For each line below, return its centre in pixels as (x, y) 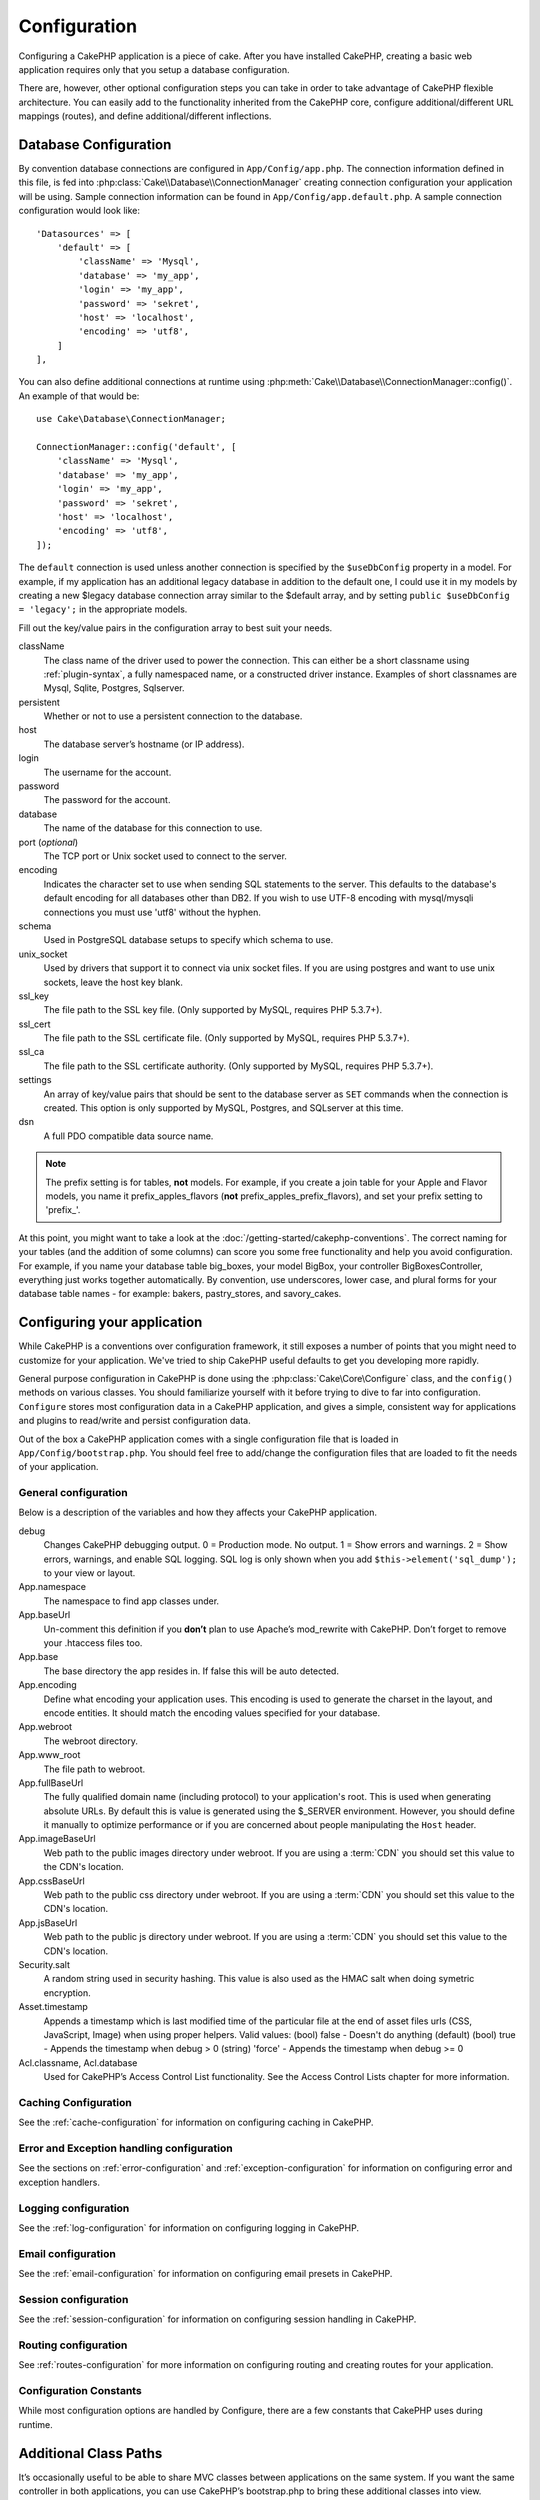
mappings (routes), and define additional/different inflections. (145, 116)
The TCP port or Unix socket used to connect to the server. (165, 856)
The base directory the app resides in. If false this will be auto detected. (191, 1671)
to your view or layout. (89, 1573)
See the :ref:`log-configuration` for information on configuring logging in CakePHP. (189, 2227)
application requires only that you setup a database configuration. (154, 69)
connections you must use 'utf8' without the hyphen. (152, 912)
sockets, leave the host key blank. (113, 982)
